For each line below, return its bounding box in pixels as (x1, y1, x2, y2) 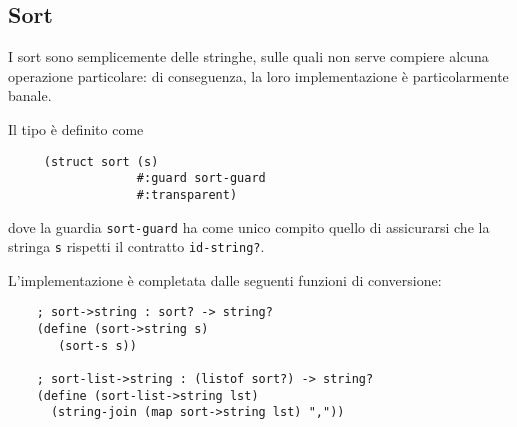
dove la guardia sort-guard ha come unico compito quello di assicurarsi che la (8, 216, 490, 237)
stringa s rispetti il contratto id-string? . (8, 236, 265, 257)
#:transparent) (136, 187, 238, 202)
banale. (8, 85, 52, 106)
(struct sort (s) (43, 154, 159, 169)
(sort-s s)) (58, 338, 137, 353)
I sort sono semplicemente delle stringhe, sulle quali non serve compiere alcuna (8, 46, 489, 67)
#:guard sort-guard (136, 171, 266, 186)
